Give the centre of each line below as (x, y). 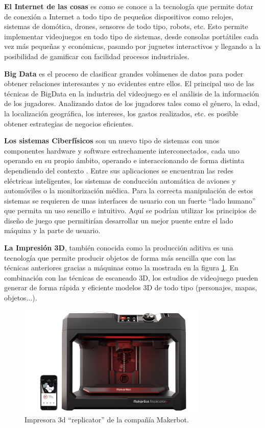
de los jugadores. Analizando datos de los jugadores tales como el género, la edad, (132, 103)
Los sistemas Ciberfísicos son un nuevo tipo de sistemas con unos (112, 141)
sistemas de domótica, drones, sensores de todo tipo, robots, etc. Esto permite (126, 26)
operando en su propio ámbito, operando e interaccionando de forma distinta (124, 160)
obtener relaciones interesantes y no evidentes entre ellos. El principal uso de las (129, 83)
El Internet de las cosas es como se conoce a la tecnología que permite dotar (129, 6)
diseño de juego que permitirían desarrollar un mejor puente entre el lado (119, 220)
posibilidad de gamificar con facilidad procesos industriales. (97, 56)
